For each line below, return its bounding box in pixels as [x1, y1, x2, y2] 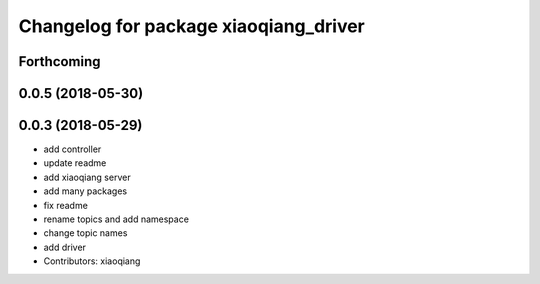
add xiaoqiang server [43, 171, 131, 183]
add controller [43, 143, 102, 155]
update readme [43, 157, 107, 169]
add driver [43, 241, 87, 253]
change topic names [43, 227, 128, 239]
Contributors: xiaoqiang [43, 255, 141, 267]
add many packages [43, 185, 128, 197]
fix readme [43, 199, 89, 211]
